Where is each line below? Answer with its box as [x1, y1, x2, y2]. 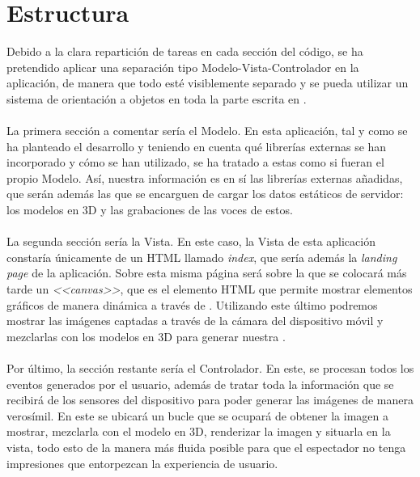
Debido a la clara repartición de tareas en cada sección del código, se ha [6, 43, 363, 60]
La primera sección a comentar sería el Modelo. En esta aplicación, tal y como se [6, 122, 408, 139]
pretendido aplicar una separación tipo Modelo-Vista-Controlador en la [6, 58, 359, 75]
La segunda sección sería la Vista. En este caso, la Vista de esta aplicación [6, 233, 375, 250]
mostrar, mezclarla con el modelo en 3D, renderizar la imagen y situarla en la [6, 423, 391, 440]
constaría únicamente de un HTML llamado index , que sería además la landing [6, 248, 397, 265]
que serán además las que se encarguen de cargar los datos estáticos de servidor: [6, 185, 404, 202]
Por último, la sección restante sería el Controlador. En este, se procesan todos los [6, 360, 414, 376]
